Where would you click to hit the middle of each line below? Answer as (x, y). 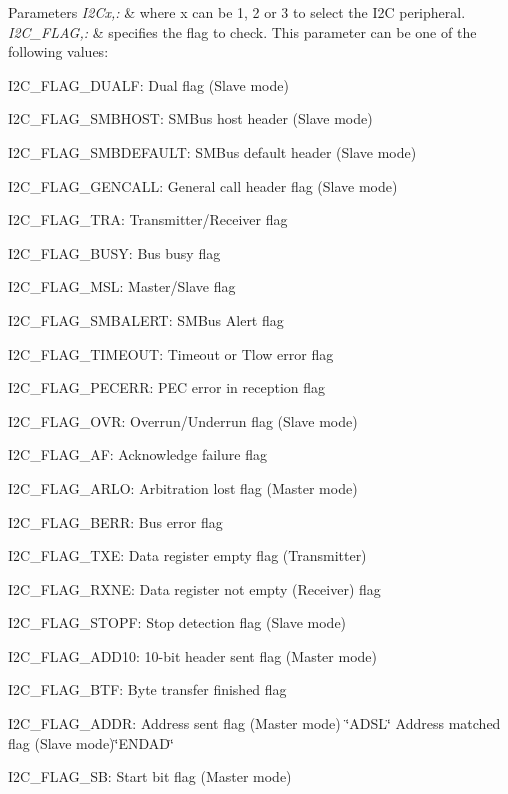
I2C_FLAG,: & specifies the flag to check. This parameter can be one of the (242, 31)
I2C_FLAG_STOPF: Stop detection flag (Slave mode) (177, 622)
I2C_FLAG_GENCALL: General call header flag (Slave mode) (203, 185)
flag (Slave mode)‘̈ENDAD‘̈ (91, 742)
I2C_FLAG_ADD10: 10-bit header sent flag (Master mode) (192, 655)
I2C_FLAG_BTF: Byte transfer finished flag (147, 689)
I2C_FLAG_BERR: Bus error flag (115, 521)
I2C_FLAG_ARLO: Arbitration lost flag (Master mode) (183, 487)
